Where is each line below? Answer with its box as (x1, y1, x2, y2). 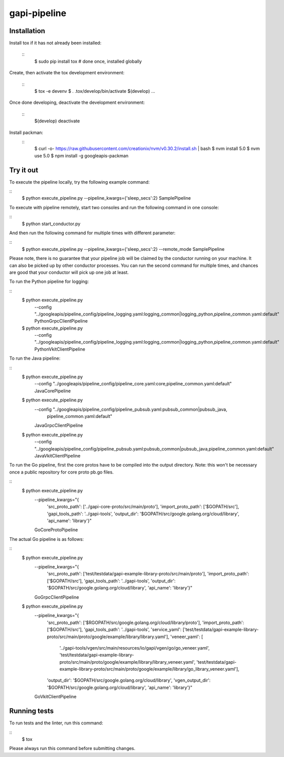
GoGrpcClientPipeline (34, 594, 79, 600)
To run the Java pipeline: (9, 355, 61, 361)
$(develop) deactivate (34, 118, 80, 124)
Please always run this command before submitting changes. (9, 745, 135, 751)
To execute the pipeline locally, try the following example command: (9, 179, 150, 185)
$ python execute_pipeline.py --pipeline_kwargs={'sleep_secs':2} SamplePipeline (22, 195, 191, 201)
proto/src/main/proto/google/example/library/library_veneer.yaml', (59, 659, 196, 665)
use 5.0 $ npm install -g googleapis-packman (34, 153, 129, 159)
